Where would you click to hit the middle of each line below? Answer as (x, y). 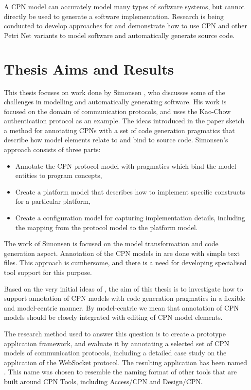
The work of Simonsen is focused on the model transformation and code (111, 244)
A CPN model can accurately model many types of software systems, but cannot (124, 6)
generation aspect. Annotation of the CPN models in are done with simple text (122, 253)
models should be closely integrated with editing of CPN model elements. (113, 317)
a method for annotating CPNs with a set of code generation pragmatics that (119, 130)
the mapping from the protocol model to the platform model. (107, 227)
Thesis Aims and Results (89, 68)
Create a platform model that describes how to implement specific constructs (130, 191)
